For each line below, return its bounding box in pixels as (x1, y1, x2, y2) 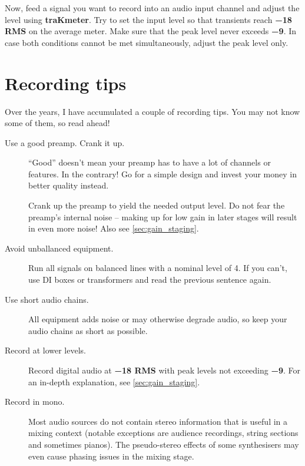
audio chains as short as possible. (28, 324, 148, 336)
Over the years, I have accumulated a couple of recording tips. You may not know (5, 105, 300, 117)
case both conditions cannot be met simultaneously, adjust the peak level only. (5, 36, 289, 48)
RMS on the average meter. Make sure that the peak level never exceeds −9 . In (5, 25, 297, 37)
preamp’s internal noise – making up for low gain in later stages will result (28, 210, 297, 223)
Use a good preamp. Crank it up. (5, 136, 125, 148)
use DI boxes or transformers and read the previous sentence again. (28, 273, 271, 286)
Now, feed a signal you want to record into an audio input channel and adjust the (5, 2, 300, 14)
